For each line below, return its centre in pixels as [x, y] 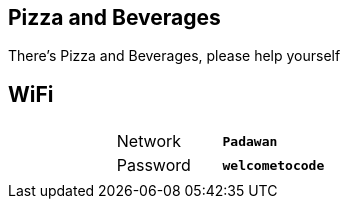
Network [149, 141]
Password [153, 165]
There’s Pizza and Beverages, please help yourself [174, 56]
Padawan [250, 141]
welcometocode [273, 165]
